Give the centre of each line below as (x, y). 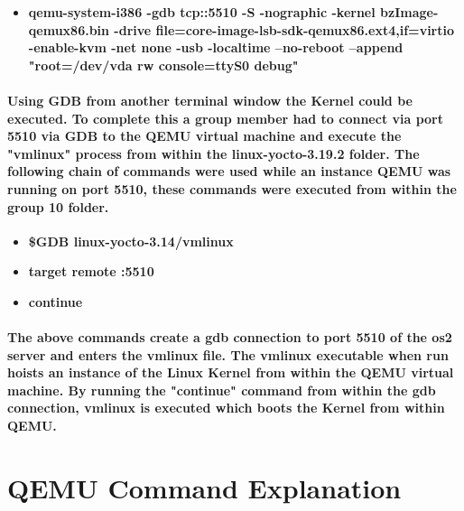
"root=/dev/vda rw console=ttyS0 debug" (163, 65)
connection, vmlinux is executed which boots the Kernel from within (226, 408)
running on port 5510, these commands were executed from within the (232, 188)
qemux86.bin (69, 29)
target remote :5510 (91, 271)
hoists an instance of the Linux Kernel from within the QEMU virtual (231, 372)
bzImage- (409, 12)
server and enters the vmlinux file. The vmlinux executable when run (228, 354)
